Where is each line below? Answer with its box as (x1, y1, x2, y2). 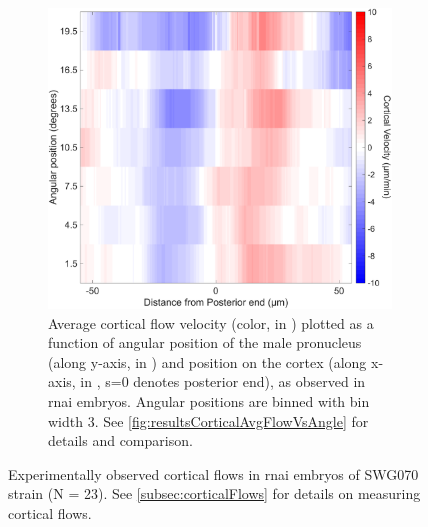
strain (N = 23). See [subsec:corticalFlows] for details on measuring (8, 483, 421, 504)
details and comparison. (48, 430, 193, 451)
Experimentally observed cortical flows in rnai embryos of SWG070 (8, 463, 419, 484)
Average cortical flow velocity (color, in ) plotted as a (48, 312, 374, 333)
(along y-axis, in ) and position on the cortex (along (48, 351, 367, 372)
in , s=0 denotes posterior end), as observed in (80, 371, 366, 392)
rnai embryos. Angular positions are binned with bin (48, 390, 370, 411)
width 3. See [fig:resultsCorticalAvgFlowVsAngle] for (48, 410, 369, 431)
